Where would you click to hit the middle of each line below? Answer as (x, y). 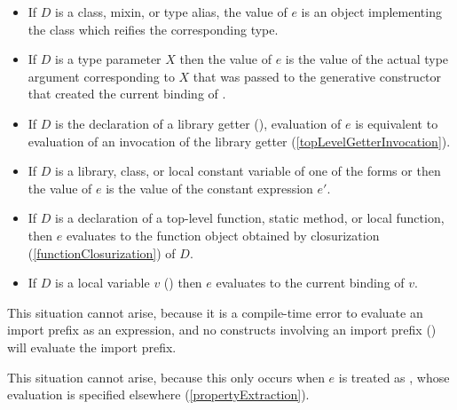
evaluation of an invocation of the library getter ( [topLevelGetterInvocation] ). (239, 141)
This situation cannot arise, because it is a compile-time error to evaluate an (215, 312)
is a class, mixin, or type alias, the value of (171, 12)
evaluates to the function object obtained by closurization (223, 235)
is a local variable (102, 283)
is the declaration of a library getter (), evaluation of (198, 123)
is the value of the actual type (367, 59)
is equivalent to (397, 123)
